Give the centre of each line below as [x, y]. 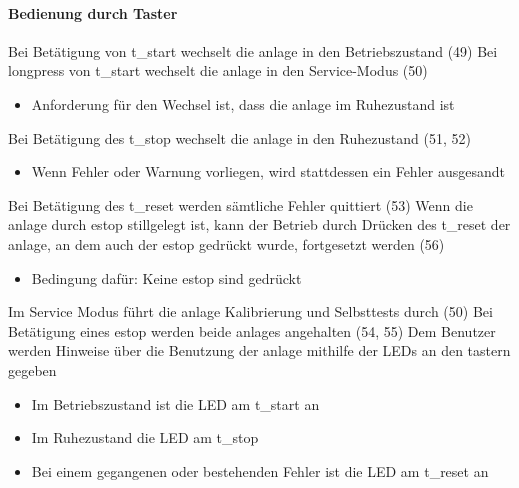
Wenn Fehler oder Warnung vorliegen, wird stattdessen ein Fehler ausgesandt [268, 171]
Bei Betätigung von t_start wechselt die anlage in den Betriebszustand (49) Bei [253, 50]
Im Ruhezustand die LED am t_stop [145, 437]
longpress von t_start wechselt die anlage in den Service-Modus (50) [218, 70]
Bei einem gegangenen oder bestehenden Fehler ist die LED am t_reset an [260, 470]
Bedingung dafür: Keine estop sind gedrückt [166, 277]
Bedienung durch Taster [93, 12]
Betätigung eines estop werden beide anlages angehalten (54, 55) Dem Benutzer [252, 330]
